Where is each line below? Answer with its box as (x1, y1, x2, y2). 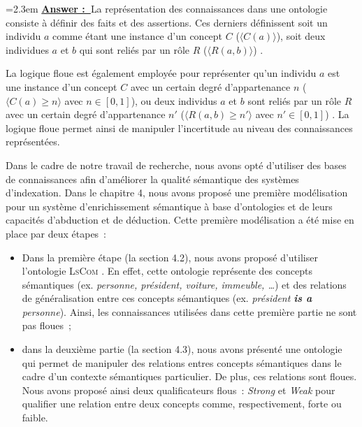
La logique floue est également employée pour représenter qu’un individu (6, 66, 317, 80)
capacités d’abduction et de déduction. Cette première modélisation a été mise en (6, 212, 354, 227)
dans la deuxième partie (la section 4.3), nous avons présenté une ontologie (22, 342, 342, 356)
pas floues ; (22, 318, 71, 333)
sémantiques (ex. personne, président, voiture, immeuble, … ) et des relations (22, 277, 347, 291)
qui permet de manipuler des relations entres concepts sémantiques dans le (22, 355, 342, 370)
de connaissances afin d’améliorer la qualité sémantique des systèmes (6, 171, 299, 186)
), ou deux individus (131, 93, 217, 108)
